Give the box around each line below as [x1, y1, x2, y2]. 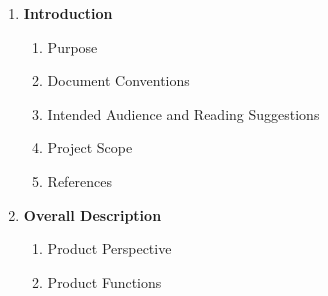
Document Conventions [47, 70, 190, 91]
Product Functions [47, 271, 162, 292]
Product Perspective [47, 238, 172, 259]
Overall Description [23, 204, 162, 225]
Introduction [23, 3, 113, 23]
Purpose [47, 36, 98, 57]
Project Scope [47, 137, 133, 158]
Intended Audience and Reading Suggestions [47, 103, 320, 124]
